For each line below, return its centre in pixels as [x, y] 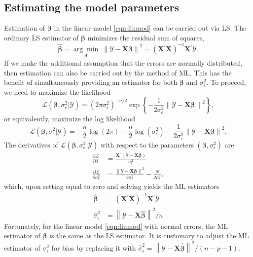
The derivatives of [31, 144]
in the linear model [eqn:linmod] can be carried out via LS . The [150, 28]
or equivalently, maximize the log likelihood [70, 119]
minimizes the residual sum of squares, [146, 37]
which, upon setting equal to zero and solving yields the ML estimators [112, 186]
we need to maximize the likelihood [57, 92]
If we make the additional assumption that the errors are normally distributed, [123, 63]
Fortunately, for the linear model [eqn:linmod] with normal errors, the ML [116, 226]
